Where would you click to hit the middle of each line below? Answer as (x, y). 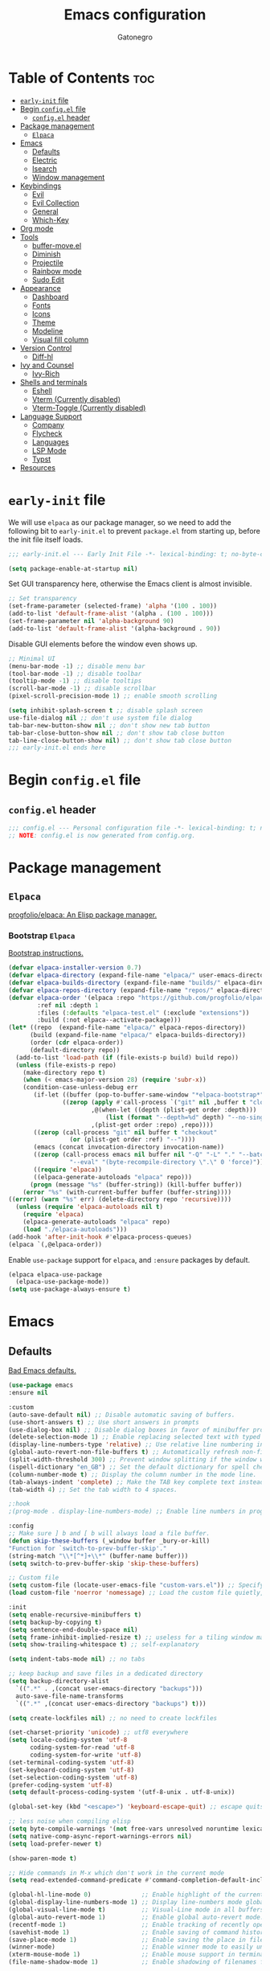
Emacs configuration (135, 15)
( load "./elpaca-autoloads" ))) (75, 1229)
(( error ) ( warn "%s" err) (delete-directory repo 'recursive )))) (120, 1199)
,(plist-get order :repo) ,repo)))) (153, 1125)
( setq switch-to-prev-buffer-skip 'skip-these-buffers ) (104, 1563)
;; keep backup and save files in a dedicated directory (106, 1674)
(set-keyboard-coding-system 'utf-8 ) (72, 1770)
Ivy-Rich (46, 373)
